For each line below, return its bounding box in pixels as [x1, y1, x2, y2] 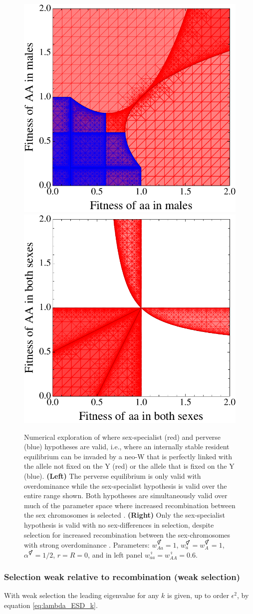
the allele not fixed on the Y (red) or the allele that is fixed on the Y [24, 461, 235, 471]
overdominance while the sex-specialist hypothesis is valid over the [24, 480, 227, 491]
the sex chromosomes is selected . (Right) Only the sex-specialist [24, 510, 225, 520]
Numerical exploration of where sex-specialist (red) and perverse [24, 431, 221, 442]
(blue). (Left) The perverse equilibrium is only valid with [24, 470, 201, 481]
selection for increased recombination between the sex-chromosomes [24, 529, 231, 540]
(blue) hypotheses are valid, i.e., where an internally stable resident [24, 441, 230, 452]
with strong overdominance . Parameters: [24, 539, 150, 550]
